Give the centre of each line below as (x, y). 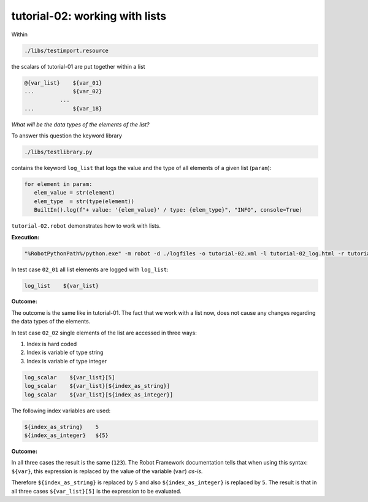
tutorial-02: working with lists (89, 16)
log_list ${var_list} (62, 286)
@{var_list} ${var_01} (63, 83)
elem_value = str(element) (75, 193)
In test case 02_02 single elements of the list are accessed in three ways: (104, 333)
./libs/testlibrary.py (58, 152)
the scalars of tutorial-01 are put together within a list (78, 66)
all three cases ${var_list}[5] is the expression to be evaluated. (97, 491)
